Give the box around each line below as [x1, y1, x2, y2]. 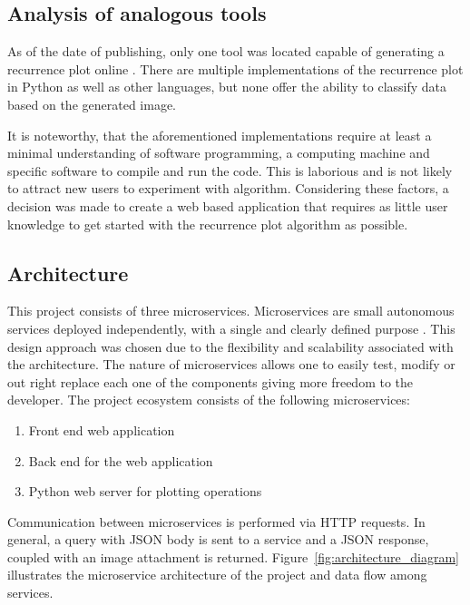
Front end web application [28, 420, 175, 439]
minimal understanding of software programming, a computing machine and [7, 143, 430, 162]
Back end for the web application [28, 451, 213, 470]
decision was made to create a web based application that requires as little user [7, 196, 448, 215]
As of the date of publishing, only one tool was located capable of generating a [7, 42, 445, 61]
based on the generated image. [7, 94, 176, 113]
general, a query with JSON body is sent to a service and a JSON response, [7, 530, 429, 549]
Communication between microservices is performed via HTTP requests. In [7, 512, 426, 531]
